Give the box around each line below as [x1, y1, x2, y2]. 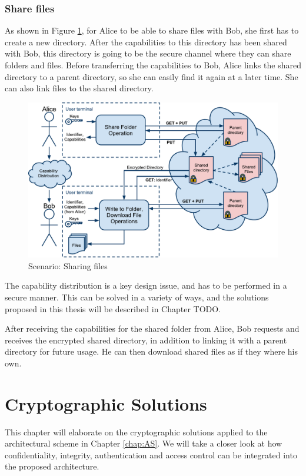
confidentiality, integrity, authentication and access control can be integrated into [5, 448, 297, 461]
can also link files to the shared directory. [5, 82, 154, 94]
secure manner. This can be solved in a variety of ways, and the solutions [5, 290, 269, 303]
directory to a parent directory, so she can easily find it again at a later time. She [5, 70, 298, 82]
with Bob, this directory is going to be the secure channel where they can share [5, 47, 291, 59]
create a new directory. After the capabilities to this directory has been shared [5, 35, 287, 48]
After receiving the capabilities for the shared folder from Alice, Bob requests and [5, 322, 300, 335]
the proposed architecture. [5, 460, 99, 472]
